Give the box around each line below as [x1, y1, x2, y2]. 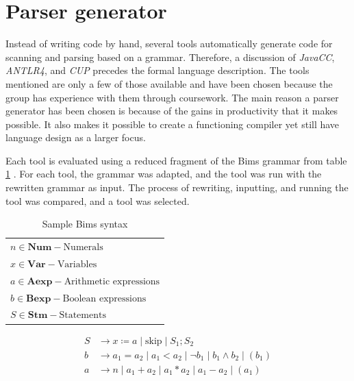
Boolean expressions [62, 293, 147, 304]
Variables [57, 259, 97, 269]
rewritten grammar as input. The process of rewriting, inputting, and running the [5, 180, 349, 195]
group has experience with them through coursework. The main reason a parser [5, 90, 339, 104]
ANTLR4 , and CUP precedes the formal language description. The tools [5, 63, 309, 77]
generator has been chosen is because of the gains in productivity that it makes [5, 103, 338, 118]
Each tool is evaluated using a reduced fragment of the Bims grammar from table [5, 153, 347, 167]
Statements [59, 310, 106, 321]
